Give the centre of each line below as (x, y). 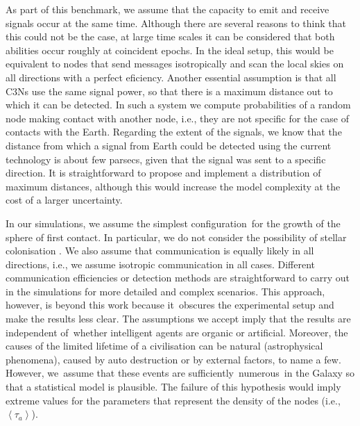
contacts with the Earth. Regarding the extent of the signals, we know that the (174, 132)
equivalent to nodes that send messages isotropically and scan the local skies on (175, 64)
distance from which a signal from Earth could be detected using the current (169, 145)
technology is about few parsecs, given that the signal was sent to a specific (166, 159)
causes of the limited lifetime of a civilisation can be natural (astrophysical (164, 346)
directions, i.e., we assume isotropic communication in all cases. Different (160, 264)
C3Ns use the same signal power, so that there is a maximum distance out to (169, 91)
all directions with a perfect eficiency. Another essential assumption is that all (171, 77)
